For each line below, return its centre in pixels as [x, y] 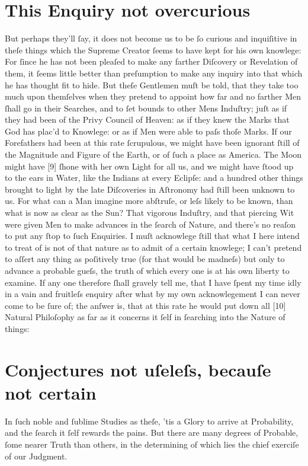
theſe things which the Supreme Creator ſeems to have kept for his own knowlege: [153, 50]
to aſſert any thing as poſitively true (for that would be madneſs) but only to [145, 259]
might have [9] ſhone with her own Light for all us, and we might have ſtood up [149, 166]
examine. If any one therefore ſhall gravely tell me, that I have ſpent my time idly [153, 282]
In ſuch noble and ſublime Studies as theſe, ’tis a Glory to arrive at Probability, [149, 421]
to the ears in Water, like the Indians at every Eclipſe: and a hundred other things [154, 178]
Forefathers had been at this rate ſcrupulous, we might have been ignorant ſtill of [152, 143]
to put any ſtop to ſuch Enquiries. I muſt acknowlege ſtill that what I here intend [152, 236]
